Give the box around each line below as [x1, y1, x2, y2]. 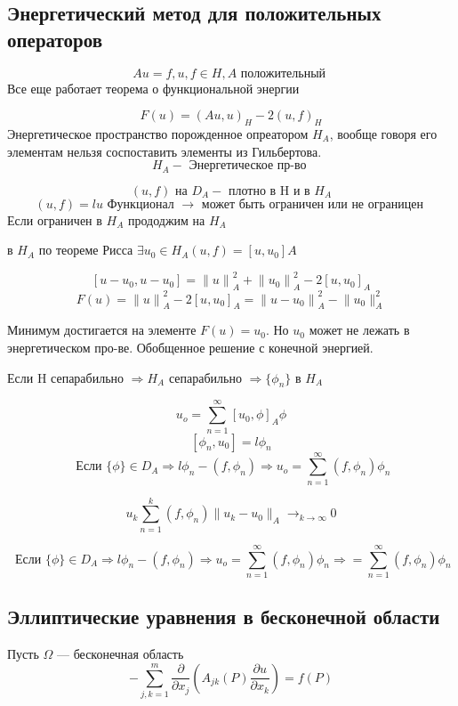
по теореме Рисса [38, 240, 133, 259]
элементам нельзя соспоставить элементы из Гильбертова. [7, 142, 322, 160]
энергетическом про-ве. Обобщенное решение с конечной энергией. [7, 338, 374, 356]
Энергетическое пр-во [189, 159, 307, 173]
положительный [240, 67, 326, 80]
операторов [7, 25, 103, 53]
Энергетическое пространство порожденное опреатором [7, 124, 309, 142]
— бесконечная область [56, 645, 184, 663]
